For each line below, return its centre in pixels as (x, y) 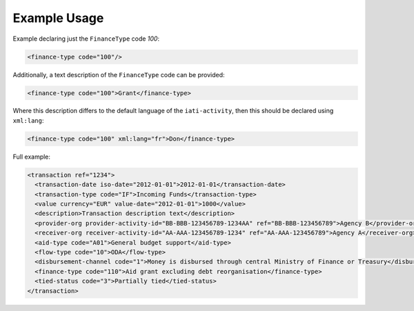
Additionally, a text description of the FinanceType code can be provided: (119, 74)
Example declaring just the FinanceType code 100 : (86, 39)
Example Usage (58, 18)
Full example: (32, 157)
